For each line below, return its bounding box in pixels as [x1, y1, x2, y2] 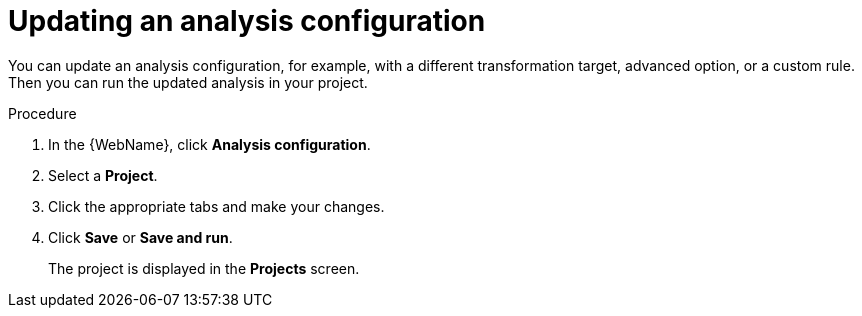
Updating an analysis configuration [8, 4, 486, 38]
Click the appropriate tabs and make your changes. [48, 197, 385, 215]
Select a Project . [48, 166, 158, 184]
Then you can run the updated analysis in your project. [8, 73, 368, 91]
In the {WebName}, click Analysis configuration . [48, 135, 371, 153]
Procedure [8, 104, 77, 122]
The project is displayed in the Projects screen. [48, 259, 360, 277]
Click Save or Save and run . [48, 228, 233, 246]
